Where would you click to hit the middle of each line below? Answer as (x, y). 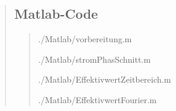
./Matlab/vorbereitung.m (85, 39)
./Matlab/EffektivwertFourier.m (97, 99)
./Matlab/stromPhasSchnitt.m (94, 59)
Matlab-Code (56, 14)
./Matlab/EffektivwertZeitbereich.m (105, 79)
